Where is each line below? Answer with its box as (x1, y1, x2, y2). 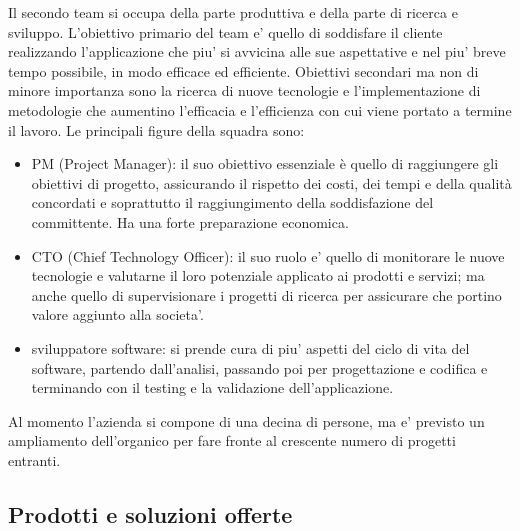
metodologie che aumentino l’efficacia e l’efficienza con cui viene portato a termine (8, 99, 512, 120)
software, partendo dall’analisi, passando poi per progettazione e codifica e (31, 357, 488, 378)
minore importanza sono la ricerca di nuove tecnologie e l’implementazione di (8, 80, 481, 101)
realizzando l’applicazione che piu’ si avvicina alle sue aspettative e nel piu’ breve (8, 41, 506, 62)
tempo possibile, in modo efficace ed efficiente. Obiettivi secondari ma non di (8, 60, 479, 81)
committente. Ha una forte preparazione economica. (31, 211, 349, 232)
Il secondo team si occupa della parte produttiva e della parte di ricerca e (8, 2, 458, 22)
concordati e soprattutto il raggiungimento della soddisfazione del (31, 192, 434, 213)
